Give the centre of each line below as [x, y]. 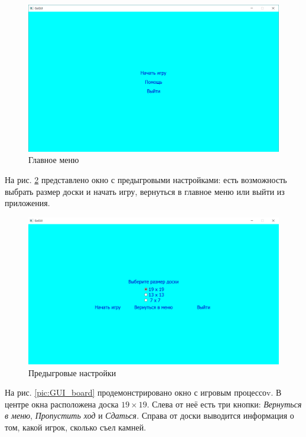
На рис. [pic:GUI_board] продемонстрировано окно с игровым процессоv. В [143, 392]
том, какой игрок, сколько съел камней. [76, 427]
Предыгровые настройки [72, 372]
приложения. [27, 203]
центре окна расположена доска [62, 404]
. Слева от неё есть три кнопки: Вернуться [224, 404]
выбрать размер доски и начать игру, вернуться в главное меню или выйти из [145, 191]
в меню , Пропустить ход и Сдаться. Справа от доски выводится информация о [149, 415]
